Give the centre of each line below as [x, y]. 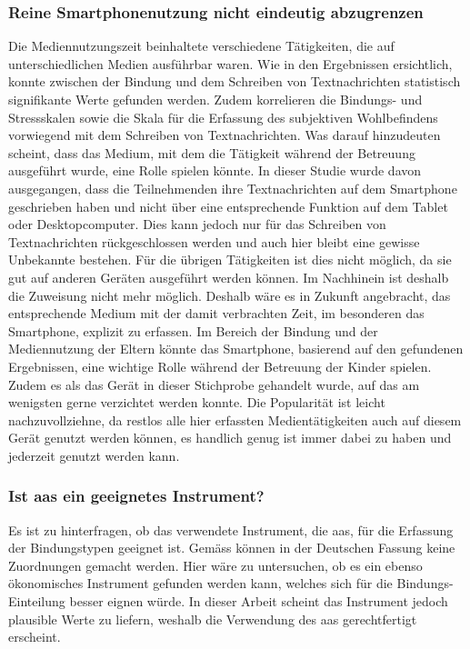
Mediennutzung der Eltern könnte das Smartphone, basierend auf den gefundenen [236, 349]
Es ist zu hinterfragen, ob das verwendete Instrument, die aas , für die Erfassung [231, 529]
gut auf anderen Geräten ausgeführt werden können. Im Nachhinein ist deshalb [229, 277]
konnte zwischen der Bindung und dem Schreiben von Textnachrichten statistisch [235, 81]
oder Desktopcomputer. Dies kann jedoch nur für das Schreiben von [197, 224]
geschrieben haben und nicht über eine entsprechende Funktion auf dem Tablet [228, 206]
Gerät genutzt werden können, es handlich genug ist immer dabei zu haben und [230, 438]
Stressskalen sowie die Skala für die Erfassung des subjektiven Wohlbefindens [223, 117]
